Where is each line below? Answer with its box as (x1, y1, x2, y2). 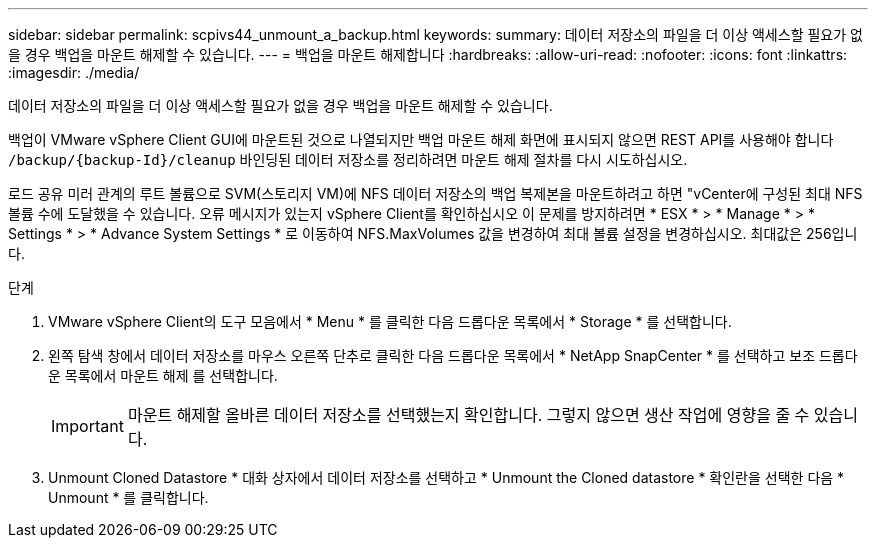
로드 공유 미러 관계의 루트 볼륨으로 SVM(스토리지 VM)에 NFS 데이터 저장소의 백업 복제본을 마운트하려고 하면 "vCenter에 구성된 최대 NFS (8, 185, 863, 202)
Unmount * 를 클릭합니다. (48, 489, 209, 506)
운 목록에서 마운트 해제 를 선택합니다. (48, 367, 278, 384)
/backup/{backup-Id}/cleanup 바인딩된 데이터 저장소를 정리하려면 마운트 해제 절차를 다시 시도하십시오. (8, 151, 688, 168)
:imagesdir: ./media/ (8, 64, 140, 81)
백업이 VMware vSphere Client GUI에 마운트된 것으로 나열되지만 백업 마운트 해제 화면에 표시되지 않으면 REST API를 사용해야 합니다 (8, 131, 834, 148)
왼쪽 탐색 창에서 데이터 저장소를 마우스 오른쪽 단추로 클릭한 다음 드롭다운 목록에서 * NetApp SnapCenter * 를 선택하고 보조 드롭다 (48, 347, 858, 364)
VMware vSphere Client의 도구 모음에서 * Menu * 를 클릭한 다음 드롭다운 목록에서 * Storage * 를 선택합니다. (48, 313, 732, 330)
